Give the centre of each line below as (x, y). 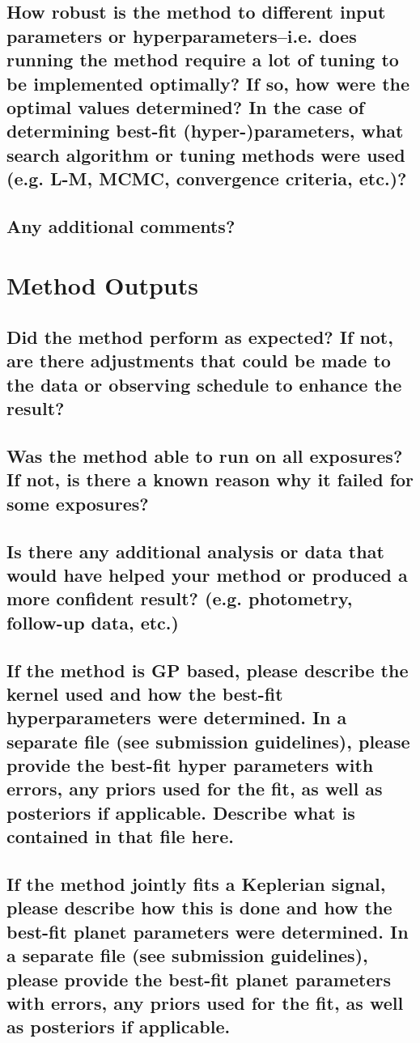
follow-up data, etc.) (93, 622)
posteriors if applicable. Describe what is (181, 812)
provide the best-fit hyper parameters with (190, 765)
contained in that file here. (120, 836)
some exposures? (78, 503)
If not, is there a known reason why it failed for (210, 479)
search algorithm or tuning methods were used (206, 154)
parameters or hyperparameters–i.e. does (182, 35)
